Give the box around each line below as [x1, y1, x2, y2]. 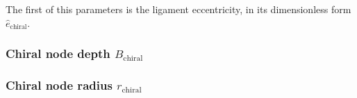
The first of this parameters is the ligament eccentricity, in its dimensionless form [6, 2, 351, 16]
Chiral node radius [6, 76, 113, 93]
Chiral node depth [6, 45, 110, 62]
